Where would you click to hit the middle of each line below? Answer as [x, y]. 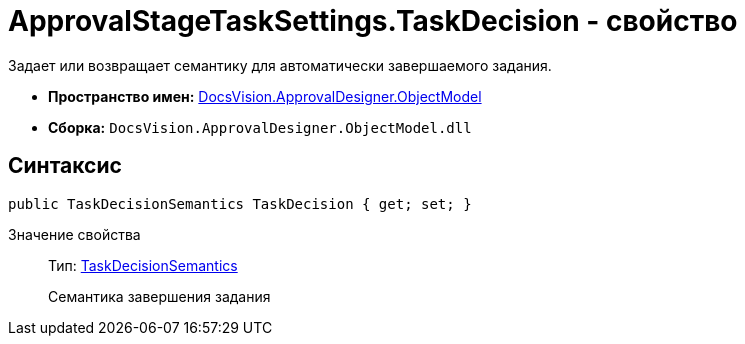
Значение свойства [74, 234]
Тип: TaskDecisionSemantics [143, 265]
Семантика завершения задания [159, 296]
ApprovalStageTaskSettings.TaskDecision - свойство [373, 21]
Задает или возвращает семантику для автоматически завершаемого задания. [280, 65]
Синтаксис [65, 166]
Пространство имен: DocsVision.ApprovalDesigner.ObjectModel [265, 96]
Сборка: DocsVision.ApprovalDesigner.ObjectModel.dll [260, 127]
